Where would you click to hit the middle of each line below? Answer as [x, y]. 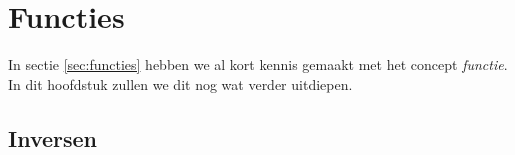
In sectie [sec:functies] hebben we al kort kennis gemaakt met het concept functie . [258, 64]
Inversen [53, 137]
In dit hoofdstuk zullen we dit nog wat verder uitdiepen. [180, 83]
